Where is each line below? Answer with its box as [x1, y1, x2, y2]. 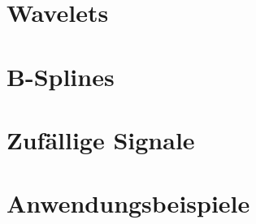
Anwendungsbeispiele [7, 187, 250, 220]
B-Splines [7, 59, 115, 93]
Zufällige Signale [7, 123, 195, 156]
